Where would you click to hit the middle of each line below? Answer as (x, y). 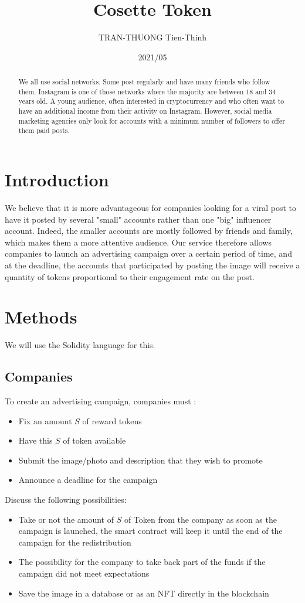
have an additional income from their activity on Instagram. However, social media (145, 111)
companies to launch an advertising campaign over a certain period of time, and (148, 253)
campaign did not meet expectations (84, 573)
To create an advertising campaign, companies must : (101, 401)
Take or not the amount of (66, 519)
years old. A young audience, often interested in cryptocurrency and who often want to (151, 101)
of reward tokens (112, 420)
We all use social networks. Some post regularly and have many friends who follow (144, 82)
